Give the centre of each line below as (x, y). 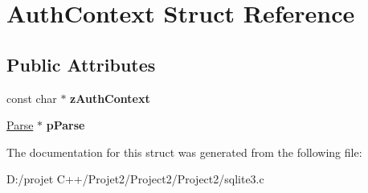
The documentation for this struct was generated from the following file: (184, 152)
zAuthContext (110, 98)
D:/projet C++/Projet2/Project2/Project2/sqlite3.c (135, 179)
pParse (65, 125)
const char (32, 98)
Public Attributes (81, 64)
